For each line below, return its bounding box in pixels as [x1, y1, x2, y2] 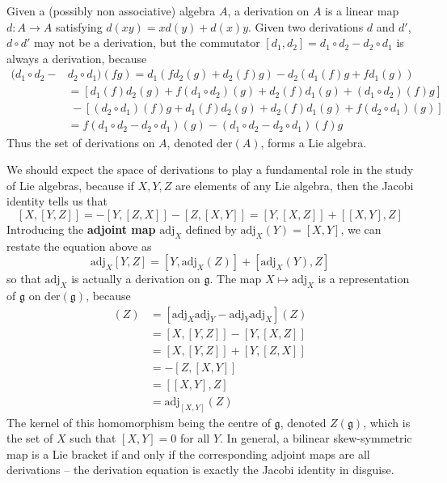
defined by [185, 220, 237, 237]
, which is [363, 413, 411, 430]
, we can [340, 220, 382, 237]
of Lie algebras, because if [6, 176, 134, 193]
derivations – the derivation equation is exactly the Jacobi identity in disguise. [6, 461, 394, 478]
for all [180, 430, 210, 447]
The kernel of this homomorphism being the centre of [6, 413, 271, 430]
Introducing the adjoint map [6, 220, 156, 237]
